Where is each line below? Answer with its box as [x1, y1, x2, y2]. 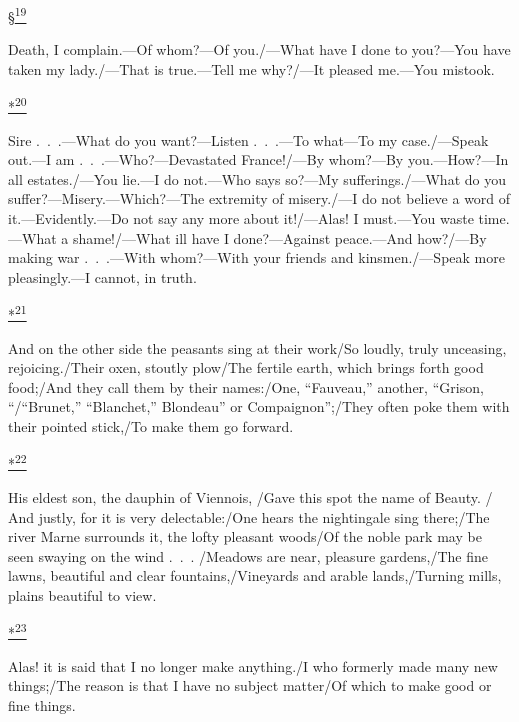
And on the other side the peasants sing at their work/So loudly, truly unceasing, [8, 337, 507, 358]
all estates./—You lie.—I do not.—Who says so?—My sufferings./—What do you [8, 168, 506, 189]
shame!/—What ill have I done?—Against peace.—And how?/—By [72, 227, 487, 248]
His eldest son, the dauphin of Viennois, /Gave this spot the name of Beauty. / [8, 486, 493, 507]
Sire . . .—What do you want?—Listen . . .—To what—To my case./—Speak [8, 129, 489, 150]
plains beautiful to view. [8, 584, 157, 605]
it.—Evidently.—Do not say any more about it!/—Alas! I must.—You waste [8, 208, 474, 229]
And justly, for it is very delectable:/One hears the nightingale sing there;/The [8, 506, 490, 527]
